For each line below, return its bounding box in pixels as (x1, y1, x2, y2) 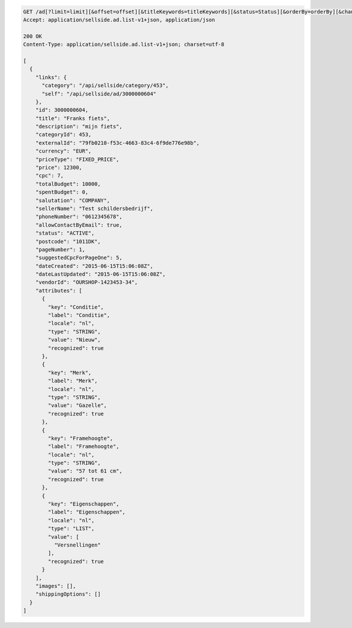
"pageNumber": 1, (35, 246, 86, 253)
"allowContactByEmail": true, (35, 222, 123, 228)
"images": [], (35, 582, 76, 589)
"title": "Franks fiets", (35, 115, 110, 121)
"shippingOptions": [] (35, 591, 101, 598)
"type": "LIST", (48, 525, 95, 532)
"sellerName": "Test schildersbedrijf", (35, 205, 154, 212)
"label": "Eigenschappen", (48, 509, 126, 515)
